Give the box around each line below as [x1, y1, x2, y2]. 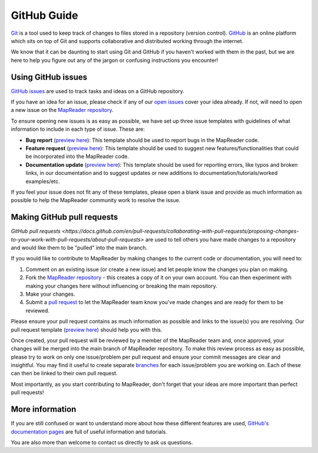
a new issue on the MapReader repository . [11, 107, 114, 114]
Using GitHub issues [11, 72, 88, 82]
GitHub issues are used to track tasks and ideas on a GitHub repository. [11, 87, 185, 94]
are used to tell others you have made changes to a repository [145, 236, 296, 243]
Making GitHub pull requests [11, 212, 118, 222]
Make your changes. [25, 290, 76, 297]
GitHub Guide [11, 9, 78, 22]
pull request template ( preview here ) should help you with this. [11, 326, 163, 333]
